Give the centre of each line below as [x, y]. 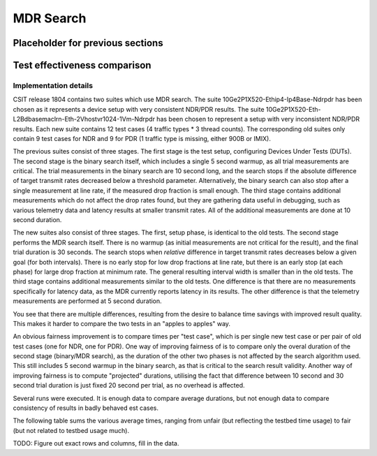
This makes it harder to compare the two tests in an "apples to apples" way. [121, 323]
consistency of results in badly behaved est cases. [86, 408]
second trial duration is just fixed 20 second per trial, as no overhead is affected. [129, 385]
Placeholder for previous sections [88, 43]
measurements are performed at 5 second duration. [87, 301]
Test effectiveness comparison [82, 65]
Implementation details [53, 85]
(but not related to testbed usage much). [71, 430]
